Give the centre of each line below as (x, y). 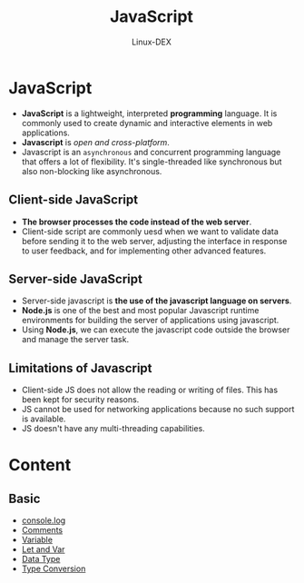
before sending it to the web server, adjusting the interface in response (154, 241)
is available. (44, 419)
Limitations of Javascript (80, 368)
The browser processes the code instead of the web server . (137, 222)
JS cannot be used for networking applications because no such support (158, 410)
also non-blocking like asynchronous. (92, 171)
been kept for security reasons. (80, 400)
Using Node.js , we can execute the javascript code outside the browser (156, 330)
